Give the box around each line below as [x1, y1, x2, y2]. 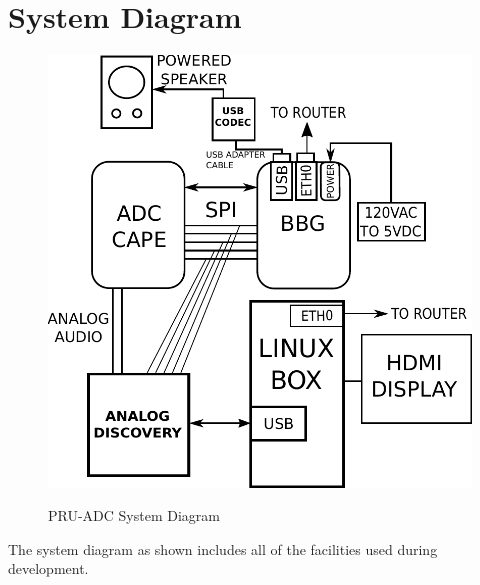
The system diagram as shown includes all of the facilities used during [8, 538, 438, 559]
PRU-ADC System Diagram [48, 505, 220, 526]
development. [8, 558, 89, 579]
